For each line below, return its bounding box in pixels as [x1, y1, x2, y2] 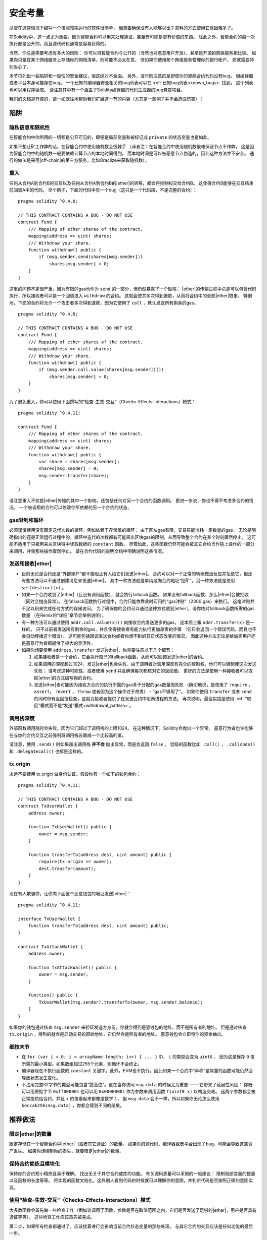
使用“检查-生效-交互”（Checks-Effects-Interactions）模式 [9, 1197, 151, 1204]
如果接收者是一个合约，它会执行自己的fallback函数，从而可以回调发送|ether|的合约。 [34, 654, 207, 660]
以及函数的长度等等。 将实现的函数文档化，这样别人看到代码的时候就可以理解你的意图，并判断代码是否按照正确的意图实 [9, 1178, 253, 1183]
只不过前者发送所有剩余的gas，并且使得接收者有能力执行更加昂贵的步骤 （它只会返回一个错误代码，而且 [35, 626, 248, 632]
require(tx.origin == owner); [39, 859, 112, 865]
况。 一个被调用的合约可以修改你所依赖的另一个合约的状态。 [9, 504, 132, 510]
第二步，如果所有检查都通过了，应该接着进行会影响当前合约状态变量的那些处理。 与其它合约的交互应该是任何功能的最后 [9, 1223, 253, 1229]
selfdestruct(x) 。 [21, 584, 67, 590]
